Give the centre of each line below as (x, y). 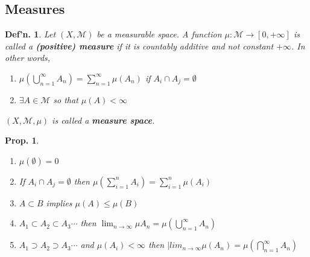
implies (59, 202)
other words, (28, 58)
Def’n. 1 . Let (30, 34)
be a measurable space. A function (159, 34)
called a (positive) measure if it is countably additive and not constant (139, 46)
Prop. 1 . (22, 140)
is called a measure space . (103, 120)
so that (66, 99)
